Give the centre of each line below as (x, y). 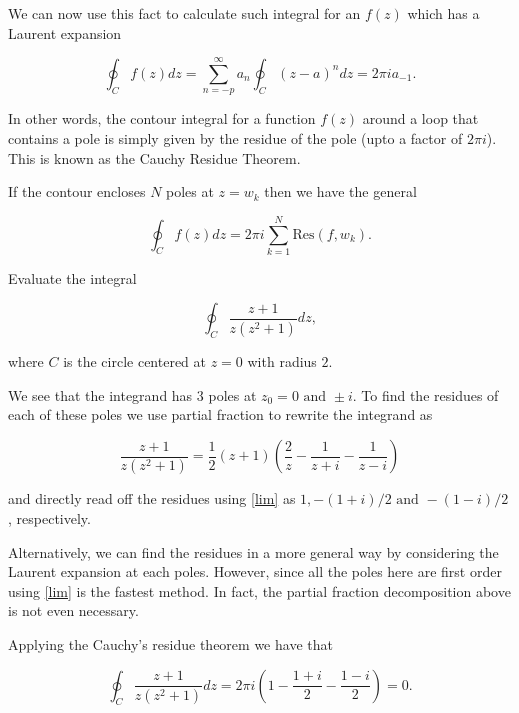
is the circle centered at (135, 361)
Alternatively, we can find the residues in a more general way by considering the (253, 551)
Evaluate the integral (72, 277)
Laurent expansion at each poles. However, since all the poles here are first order (255, 571)
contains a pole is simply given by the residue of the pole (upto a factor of (235, 137)
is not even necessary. (73, 610)
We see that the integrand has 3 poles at (132, 394)
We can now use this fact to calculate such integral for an (184, 13)
